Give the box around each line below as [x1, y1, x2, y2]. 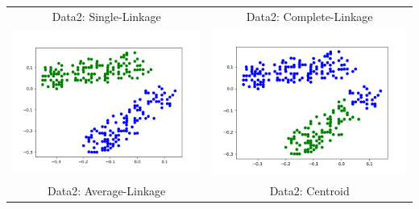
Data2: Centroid [269, 182, 350, 199]
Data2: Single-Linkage [52, 7, 161, 24]
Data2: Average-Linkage [48, 182, 166, 199]
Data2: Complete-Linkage [246, 7, 373, 24]
